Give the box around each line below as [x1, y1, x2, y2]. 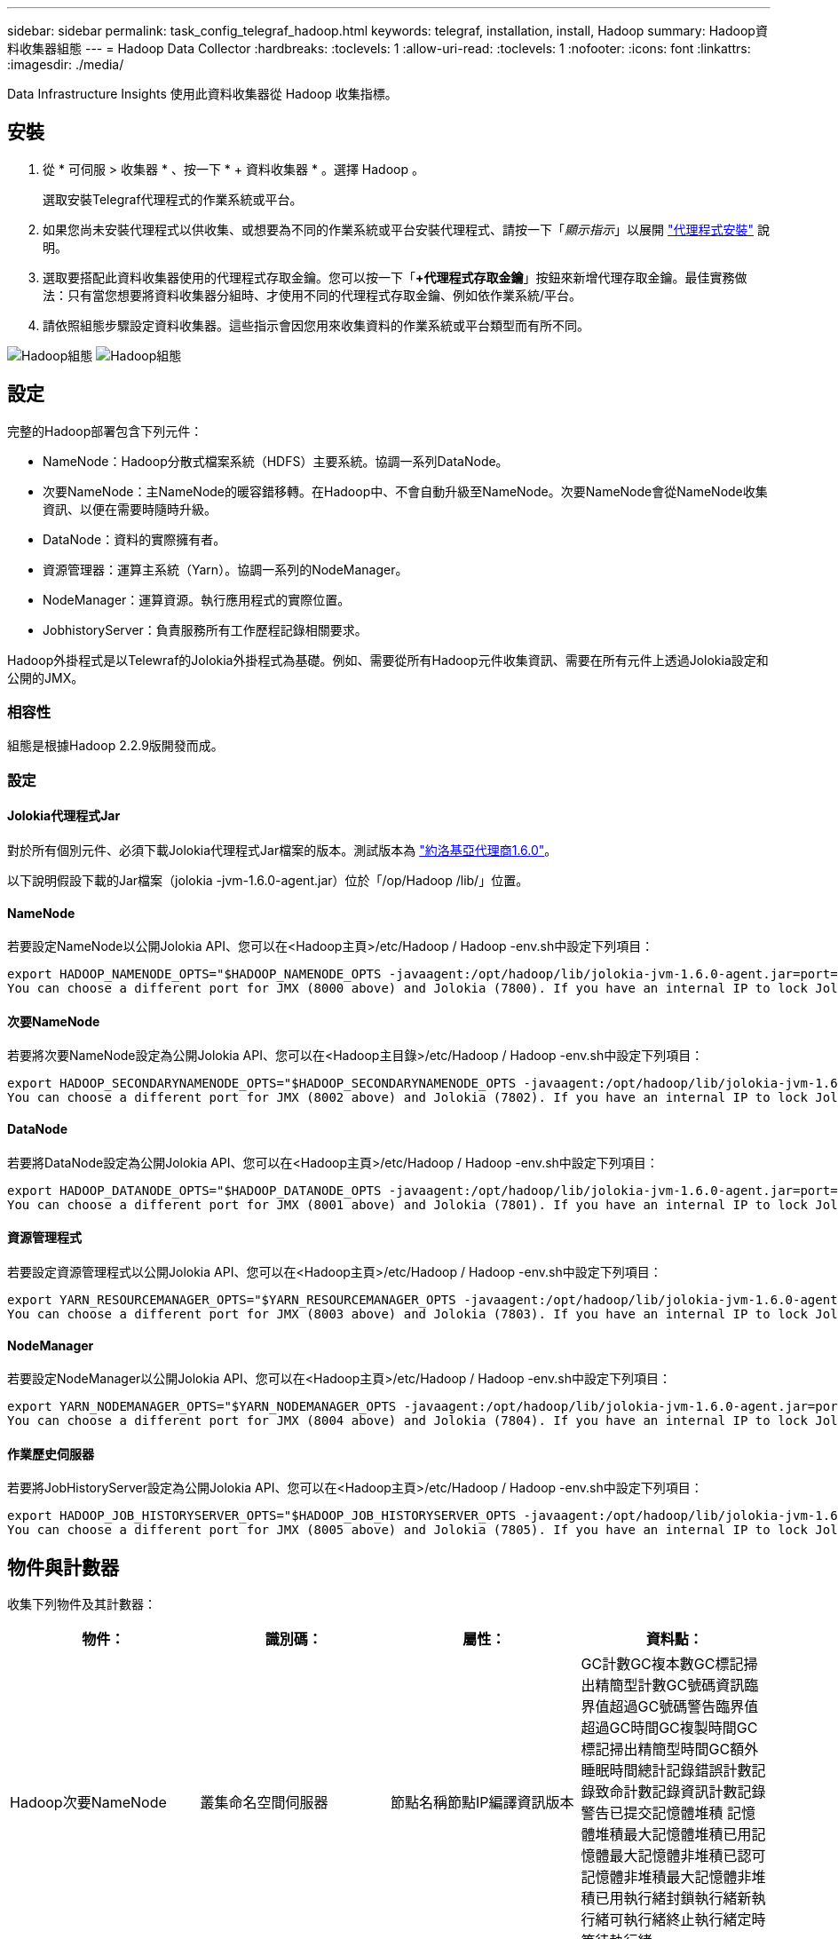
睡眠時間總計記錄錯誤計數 [581, 1761, 752, 1780]
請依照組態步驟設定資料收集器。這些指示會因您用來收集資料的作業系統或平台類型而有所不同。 [43, 317, 589, 333]
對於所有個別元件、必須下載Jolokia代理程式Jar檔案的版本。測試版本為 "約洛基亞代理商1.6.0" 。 [7, 843, 557, 859]
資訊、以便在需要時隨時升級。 [43, 501, 217, 517]
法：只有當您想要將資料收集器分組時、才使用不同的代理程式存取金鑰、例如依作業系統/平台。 [43, 287, 582, 303]
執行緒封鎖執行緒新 [623, 1889, 752, 1908]
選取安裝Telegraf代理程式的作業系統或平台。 [43, 191, 303, 207]
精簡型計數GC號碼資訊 [595, 1676, 745, 1695]
